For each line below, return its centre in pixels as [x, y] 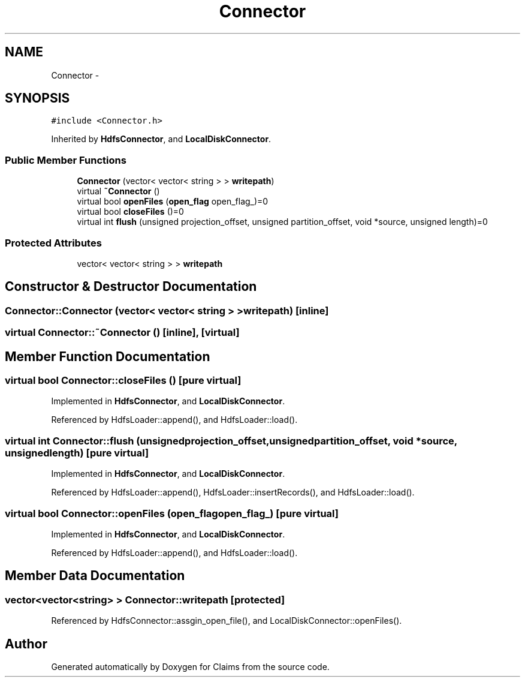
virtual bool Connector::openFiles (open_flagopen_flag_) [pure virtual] [172, 513]
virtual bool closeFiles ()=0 [130, 212]
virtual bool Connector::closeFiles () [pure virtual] [123, 380]
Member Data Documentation [95, 576]
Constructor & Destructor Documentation [131, 287]
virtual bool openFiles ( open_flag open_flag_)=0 [173, 202]
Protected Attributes [53, 243]
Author [26, 644]
